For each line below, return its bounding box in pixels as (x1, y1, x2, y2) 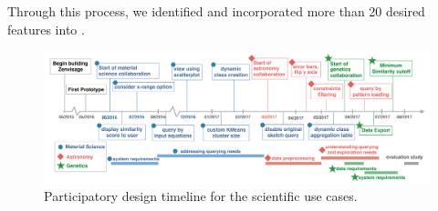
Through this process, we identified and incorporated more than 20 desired (7, 2, 425, 20)
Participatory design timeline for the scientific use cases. (44, 186, 358, 206)
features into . (7, 19, 85, 38)
